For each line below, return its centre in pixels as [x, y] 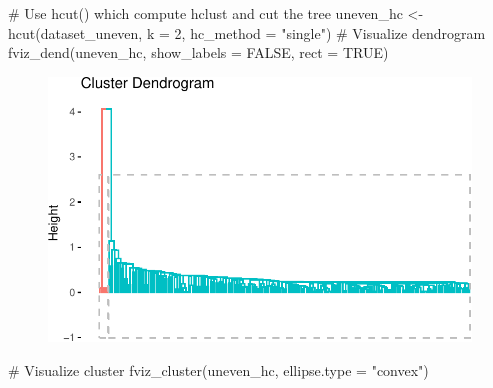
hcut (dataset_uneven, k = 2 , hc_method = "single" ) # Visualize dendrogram [247, 32]
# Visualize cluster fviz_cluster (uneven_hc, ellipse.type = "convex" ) [218, 369]
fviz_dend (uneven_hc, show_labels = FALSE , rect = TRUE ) [198, 52]
